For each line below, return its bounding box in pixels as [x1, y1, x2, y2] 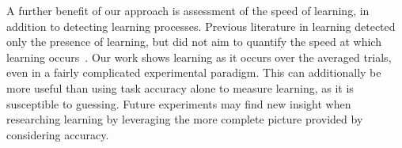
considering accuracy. [6, 126, 109, 142]
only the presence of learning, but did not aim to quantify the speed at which [6, 33, 381, 50]
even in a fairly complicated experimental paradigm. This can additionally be [6, 64, 381, 81]
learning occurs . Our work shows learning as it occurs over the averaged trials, [6, 48, 392, 65]
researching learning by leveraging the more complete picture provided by [6, 111, 363, 127]
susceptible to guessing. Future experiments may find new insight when [6, 95, 351, 112]
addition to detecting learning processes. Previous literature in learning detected [6, 17, 396, 34]
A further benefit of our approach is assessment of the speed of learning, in [6, 2, 370, 18]
